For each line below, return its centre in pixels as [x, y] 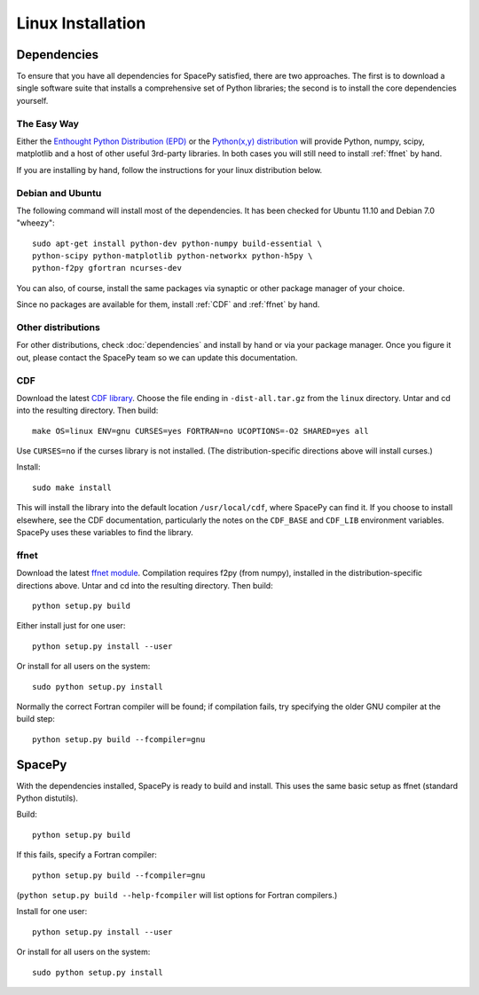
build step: [35, 719]
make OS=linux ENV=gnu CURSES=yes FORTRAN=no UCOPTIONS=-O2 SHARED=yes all [200, 431]
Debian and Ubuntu [59, 193]
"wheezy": [35, 223]
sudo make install [72, 487]
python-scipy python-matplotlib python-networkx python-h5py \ [173, 256]
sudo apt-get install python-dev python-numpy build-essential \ [177, 243]
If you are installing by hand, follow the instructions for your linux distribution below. [169, 170]
